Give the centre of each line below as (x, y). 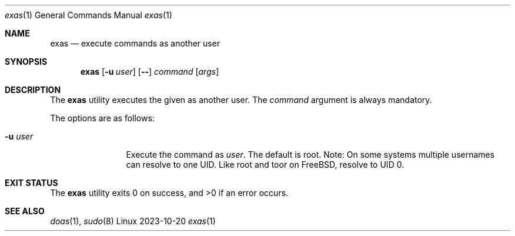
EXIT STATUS (31, 183)
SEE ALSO (25, 211)
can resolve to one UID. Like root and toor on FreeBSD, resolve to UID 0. (265, 164)
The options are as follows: (102, 118)
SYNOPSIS (26, 62)
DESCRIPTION (33, 90)
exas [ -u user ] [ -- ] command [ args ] (150, 72)
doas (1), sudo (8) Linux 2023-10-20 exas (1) (133, 221)
